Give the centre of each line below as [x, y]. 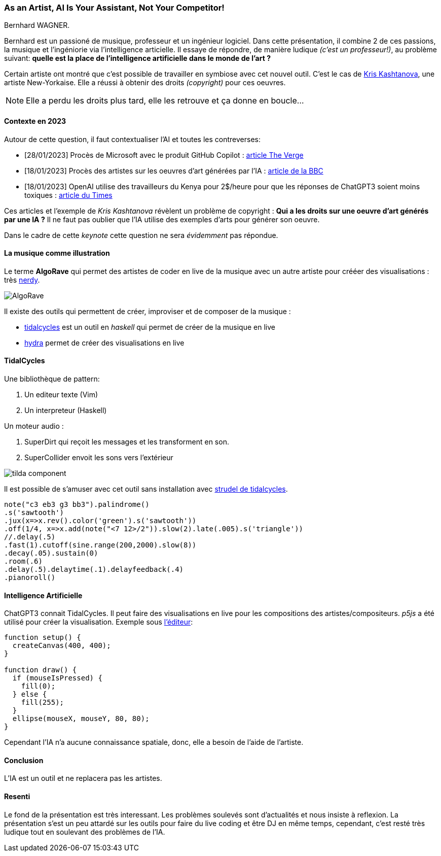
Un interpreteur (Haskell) [66, 410]
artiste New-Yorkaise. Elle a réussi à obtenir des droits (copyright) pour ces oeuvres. [145, 83]
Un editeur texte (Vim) [61, 395]
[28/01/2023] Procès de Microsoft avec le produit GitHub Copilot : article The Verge [164, 155]
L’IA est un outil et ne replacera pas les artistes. [83, 778]
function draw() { [41, 670]
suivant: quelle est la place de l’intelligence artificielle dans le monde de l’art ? [137, 58]
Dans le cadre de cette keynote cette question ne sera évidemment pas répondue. [141, 235]
